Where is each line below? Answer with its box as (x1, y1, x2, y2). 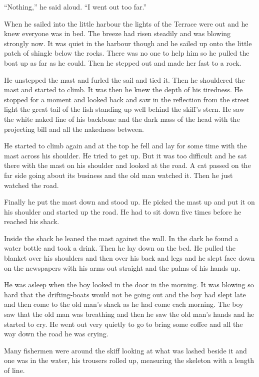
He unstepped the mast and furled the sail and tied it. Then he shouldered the (4, 74, 245, 85)
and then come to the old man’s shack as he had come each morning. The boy (4, 299, 243, 309)
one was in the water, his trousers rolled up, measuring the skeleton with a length (4, 355, 254, 365)
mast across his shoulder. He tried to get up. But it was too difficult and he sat (4, 150, 247, 160)
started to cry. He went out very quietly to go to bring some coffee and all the (4, 318, 243, 329)
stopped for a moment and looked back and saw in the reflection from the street (4, 94, 249, 104)
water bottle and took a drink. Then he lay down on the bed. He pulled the (4, 243, 235, 253)
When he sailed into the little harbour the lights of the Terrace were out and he (4, 18, 248, 29)
